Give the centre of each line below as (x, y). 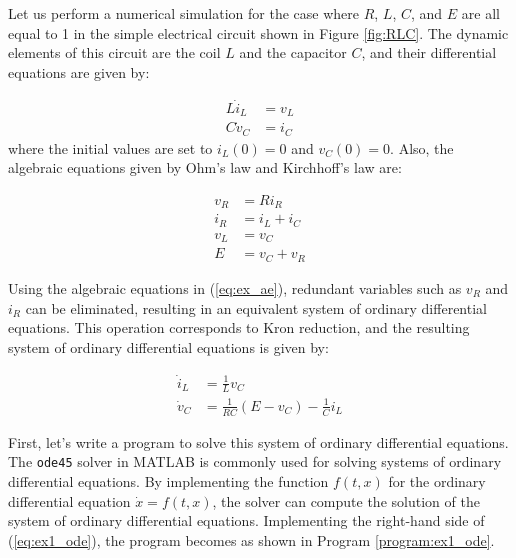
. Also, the (422, 147)
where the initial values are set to (110, 147)
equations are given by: (79, 71)
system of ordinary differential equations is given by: (168, 346)
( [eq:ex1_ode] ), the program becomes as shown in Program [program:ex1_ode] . (251, 539)
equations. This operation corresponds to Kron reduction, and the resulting (239, 327)
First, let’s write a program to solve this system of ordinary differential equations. (258, 441)
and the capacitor (293, 52)
